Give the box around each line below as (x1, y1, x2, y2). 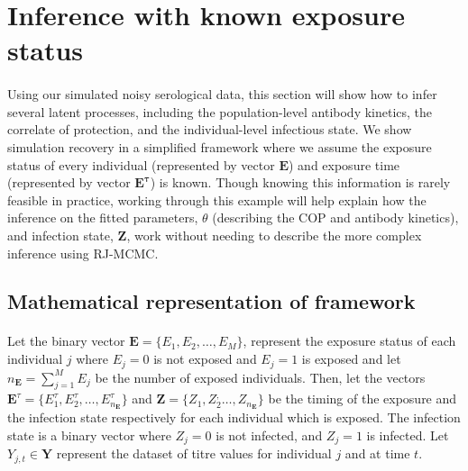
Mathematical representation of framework (7, 287, 416, 315)
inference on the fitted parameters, (7, 208, 198, 227)
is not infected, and (216, 425, 323, 444)
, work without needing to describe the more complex (126, 225, 422, 244)
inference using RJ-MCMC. (7, 243, 159, 262)
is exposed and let (301, 349, 401, 368)
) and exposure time (289, 155, 400, 174)
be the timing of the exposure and (268, 389, 457, 408)
